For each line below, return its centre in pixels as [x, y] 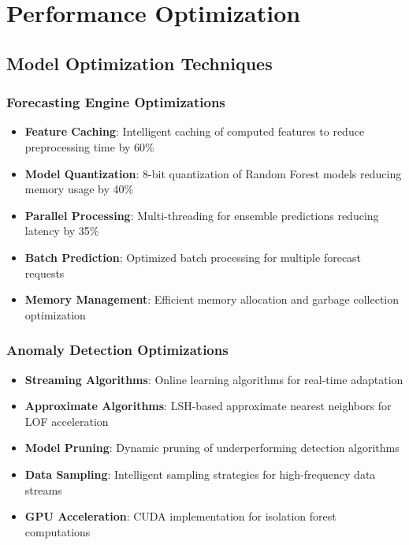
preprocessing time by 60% [89, 146]
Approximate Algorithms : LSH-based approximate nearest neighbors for [208, 406]
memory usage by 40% [79, 189]
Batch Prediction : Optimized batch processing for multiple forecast [193, 257]
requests [45, 272]
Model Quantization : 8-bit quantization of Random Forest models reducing [213, 173]
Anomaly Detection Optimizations [117, 350]
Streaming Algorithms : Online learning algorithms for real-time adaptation [214, 379]
